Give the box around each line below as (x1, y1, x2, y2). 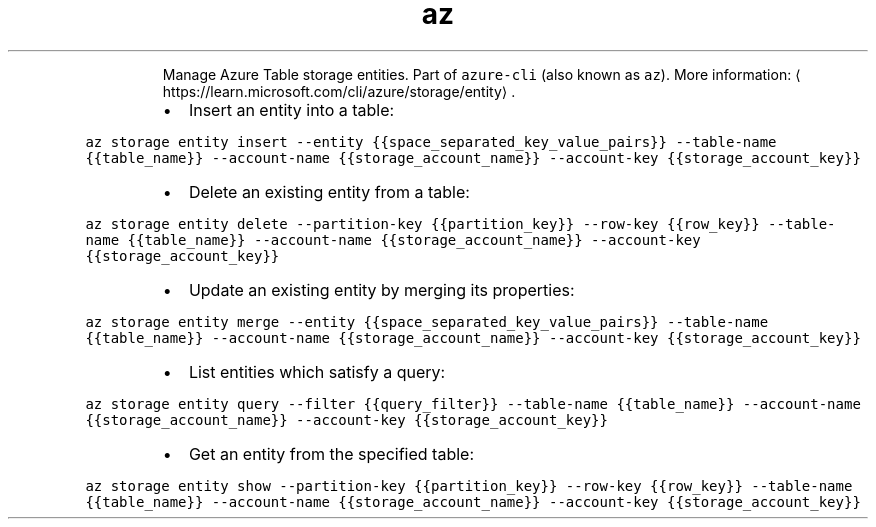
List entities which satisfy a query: (188, 361, 446, 382)
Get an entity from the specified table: (188, 443, 474, 464)
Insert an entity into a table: (188, 99, 395, 120)
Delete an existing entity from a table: (188, 181, 470, 202)
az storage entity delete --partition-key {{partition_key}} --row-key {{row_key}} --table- (85, 215, 836, 232)
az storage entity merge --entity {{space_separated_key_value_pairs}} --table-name (85, 313, 769, 330)
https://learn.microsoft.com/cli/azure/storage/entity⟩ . (162, 82, 516, 100)
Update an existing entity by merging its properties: (188, 279, 575, 300)
